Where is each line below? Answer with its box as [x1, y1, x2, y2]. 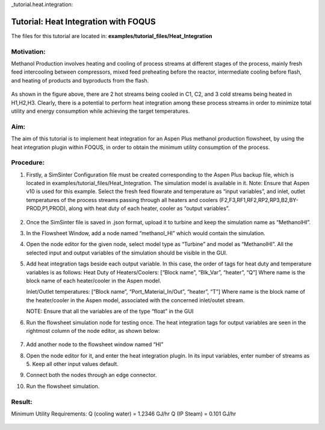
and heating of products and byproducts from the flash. [11, 77, 149, 84]
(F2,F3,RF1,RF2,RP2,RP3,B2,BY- [218, 196, 299, 203]
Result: [11, 397, 32, 406]
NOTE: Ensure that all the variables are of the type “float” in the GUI [26, 308, 194, 315]
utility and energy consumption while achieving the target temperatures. [11, 107, 190, 115]
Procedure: [11, 159, 45, 167]
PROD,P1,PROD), [26, 205, 67, 212]
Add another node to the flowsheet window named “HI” [26, 341, 164, 348]
